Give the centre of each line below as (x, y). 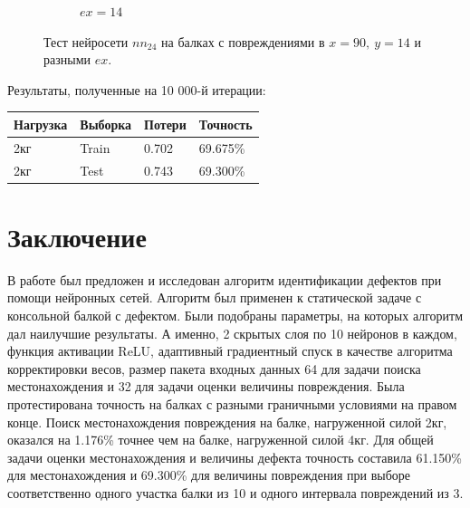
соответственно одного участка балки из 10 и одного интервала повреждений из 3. (235, 492)
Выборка (106, 124)
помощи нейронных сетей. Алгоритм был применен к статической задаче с (215, 297)
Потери (165, 124)
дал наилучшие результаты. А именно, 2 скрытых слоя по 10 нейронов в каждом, (232, 333)
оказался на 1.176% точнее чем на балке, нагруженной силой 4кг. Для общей (221, 440)
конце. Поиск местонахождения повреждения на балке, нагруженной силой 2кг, (227, 422)
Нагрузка (41, 124)
